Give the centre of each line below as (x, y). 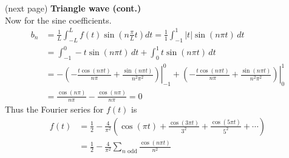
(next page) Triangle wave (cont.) (73, 8)
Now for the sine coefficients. (58, 20)
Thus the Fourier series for (54, 109)
